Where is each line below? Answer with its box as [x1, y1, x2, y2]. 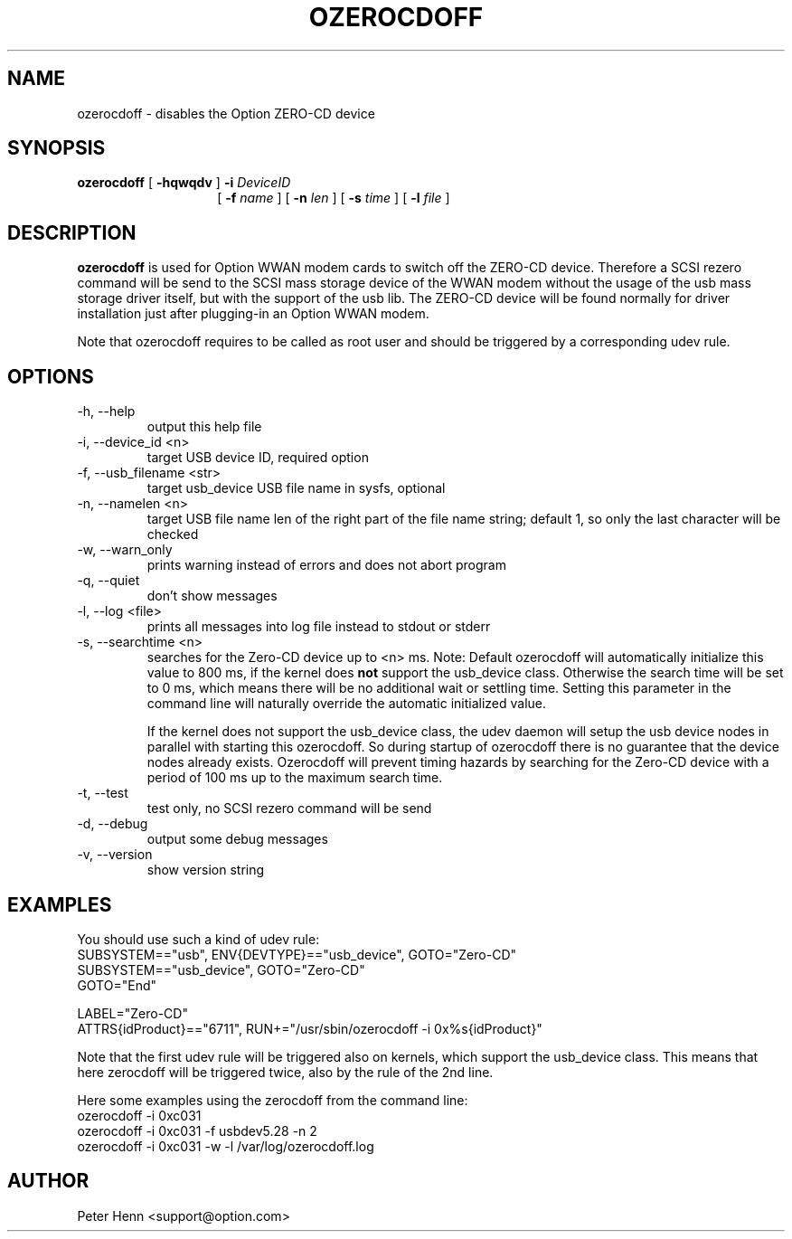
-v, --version [77, 846, 153, 863]
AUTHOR [7, 1169, 90, 1193]
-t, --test [77, 785, 128, 801]
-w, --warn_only [77, 542, 173, 558]
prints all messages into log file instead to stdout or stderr [146, 619, 491, 635]
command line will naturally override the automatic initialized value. [146, 695, 547, 712]
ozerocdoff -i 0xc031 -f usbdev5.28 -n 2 [77, 1122, 317, 1139]
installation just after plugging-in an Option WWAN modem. [77, 306, 429, 322]
